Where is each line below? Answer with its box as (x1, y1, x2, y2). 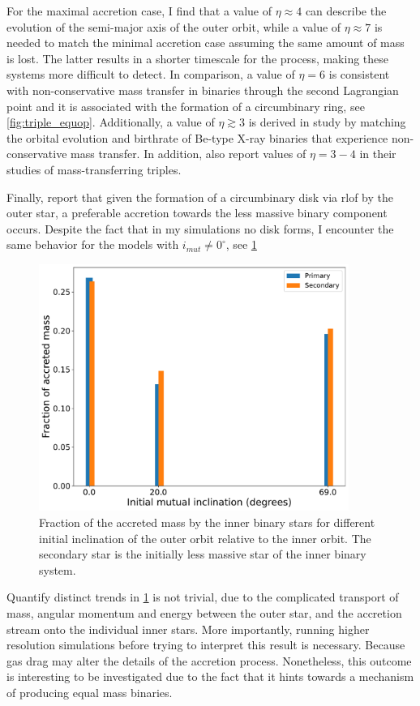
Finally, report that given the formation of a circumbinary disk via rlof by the (6, 188, 393, 205)
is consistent (328, 66, 390, 83)
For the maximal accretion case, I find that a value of (6, 2, 272, 19)
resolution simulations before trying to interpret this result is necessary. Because (6, 636, 405, 653)
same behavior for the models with (6, 236, 179, 253)
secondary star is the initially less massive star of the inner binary (39, 546, 366, 563)
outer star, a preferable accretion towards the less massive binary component (6, 204, 388, 221)
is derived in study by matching (248, 113, 406, 131)
